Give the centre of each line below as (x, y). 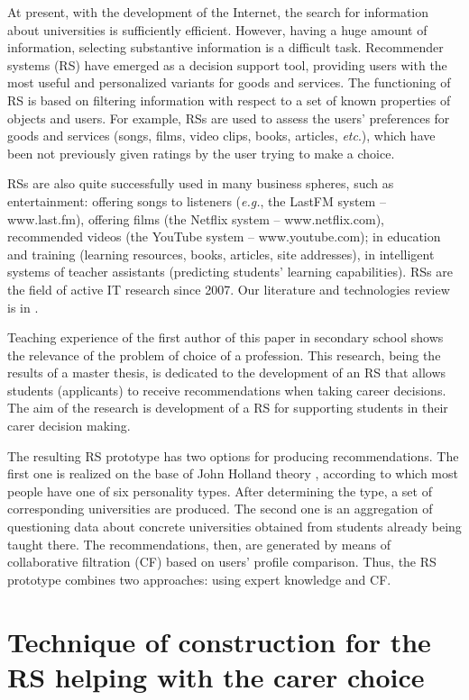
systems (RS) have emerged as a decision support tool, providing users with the (227, 64)
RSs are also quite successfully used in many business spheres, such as (201, 183)
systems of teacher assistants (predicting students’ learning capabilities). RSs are (230, 272)
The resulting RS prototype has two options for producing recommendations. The (233, 455)
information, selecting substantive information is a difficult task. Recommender (225, 47)
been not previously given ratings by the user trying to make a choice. (201, 153)
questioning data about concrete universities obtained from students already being (234, 527)
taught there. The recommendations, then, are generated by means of (199, 544)
